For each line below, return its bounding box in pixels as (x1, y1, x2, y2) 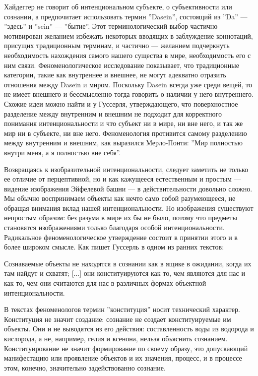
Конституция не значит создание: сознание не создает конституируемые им (4, 313, 231, 324)
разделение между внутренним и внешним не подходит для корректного (4, 108, 222, 119)
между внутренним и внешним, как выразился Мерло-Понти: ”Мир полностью (4, 137, 243, 148)
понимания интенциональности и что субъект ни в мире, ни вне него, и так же (4, 118, 243, 128)
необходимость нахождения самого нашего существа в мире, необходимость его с (4, 50, 251, 60)
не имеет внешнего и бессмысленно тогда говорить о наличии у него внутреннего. (4, 89, 254, 99)
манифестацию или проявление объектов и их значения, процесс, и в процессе (4, 353, 242, 363)
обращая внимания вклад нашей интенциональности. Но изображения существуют (4, 202, 254, 213)
